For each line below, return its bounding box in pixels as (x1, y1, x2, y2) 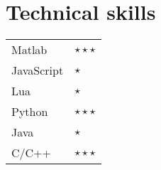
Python (11, 103, 48, 120)
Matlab (11, 41, 48, 58)
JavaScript (11, 62, 64, 79)
